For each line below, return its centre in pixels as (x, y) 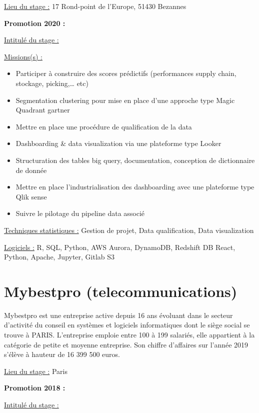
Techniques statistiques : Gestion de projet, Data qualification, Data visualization (129, 230)
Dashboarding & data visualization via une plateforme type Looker (118, 143)
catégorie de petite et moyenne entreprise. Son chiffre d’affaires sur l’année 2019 (126, 344)
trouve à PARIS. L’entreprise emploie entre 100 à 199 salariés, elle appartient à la (129, 334)
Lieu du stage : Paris (36, 371)
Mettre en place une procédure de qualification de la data (104, 126)
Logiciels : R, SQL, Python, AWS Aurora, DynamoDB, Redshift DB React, (120, 247)
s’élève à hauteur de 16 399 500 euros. (62, 354)
